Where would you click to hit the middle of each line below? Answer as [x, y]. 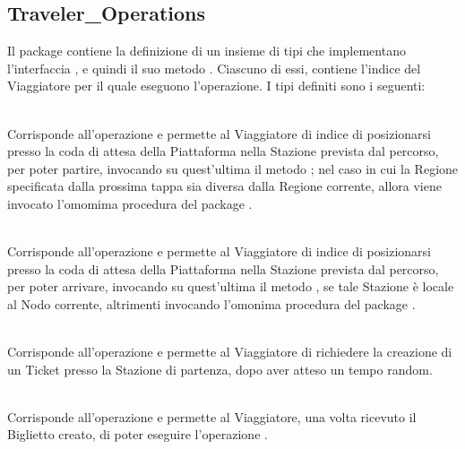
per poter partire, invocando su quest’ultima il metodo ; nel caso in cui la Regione [233, 168]
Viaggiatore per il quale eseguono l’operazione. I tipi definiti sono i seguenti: [216, 86]
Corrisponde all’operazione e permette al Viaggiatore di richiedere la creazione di [230, 352]
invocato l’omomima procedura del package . [130, 203]
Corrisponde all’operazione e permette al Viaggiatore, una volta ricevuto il [212, 416]
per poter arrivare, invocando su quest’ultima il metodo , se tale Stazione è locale [231, 286]
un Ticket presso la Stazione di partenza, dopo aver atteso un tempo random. [220, 369]
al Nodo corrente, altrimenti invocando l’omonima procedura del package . [211, 303]
